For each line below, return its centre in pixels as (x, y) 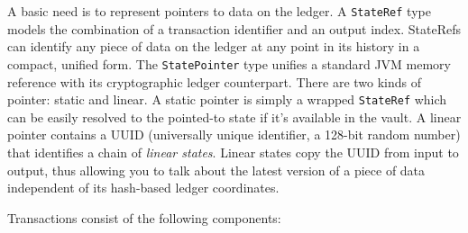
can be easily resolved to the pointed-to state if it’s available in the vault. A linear (234, 116)
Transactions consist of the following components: (144, 217)
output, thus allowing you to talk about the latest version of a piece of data (216, 170)
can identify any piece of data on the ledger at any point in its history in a (214, 46)
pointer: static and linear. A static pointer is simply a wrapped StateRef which (227, 99)
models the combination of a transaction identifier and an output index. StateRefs (234, 28)
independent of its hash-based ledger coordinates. (143, 188)
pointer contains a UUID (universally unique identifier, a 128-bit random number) (234, 134)
